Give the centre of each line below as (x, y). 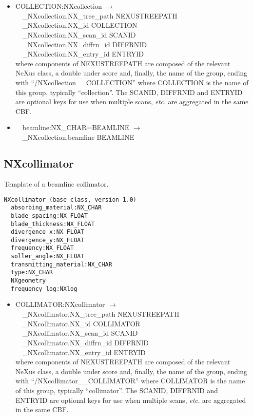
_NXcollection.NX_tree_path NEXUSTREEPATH (100, 15)
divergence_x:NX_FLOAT (48, 232)
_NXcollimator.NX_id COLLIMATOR (81, 323)
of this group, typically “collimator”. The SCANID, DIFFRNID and (117, 390)
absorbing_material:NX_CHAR (56, 208)
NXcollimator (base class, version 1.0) (70, 199)
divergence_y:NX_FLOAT (48, 240)
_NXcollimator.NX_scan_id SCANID (80, 333)
